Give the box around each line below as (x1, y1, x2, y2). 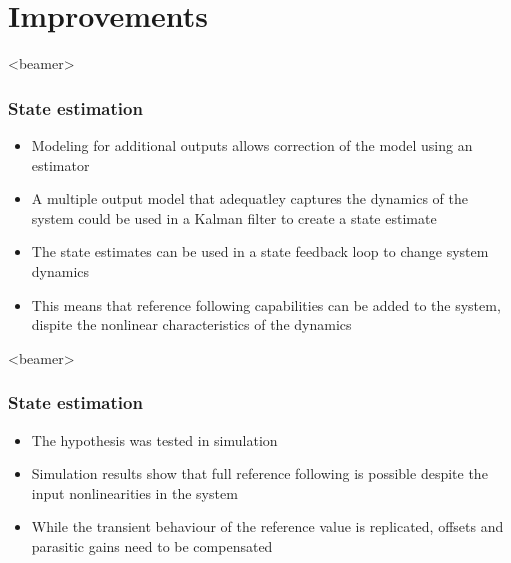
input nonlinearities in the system (31, 482, 238, 503)
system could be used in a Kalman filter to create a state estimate (31, 207, 437, 228)
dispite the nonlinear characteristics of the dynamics (31, 314, 352, 335)
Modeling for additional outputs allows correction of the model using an (31, 134, 473, 155)
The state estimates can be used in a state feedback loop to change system (31, 241, 489, 262)
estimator (31, 154, 90, 175)
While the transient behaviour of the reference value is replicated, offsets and (31, 516, 504, 537)
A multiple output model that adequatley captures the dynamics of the (31, 188, 468, 209)
